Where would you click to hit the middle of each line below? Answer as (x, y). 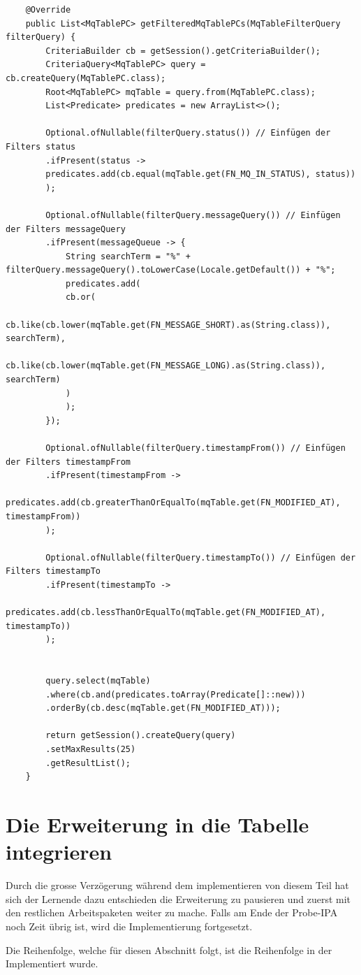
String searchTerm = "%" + (128, 256)
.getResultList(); (88, 763)
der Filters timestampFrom (68, 462)
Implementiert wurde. (52, 963)
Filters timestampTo (53, 571)
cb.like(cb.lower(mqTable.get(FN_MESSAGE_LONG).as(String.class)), (166, 366)
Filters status (41, 146)
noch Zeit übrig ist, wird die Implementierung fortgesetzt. (129, 926)
